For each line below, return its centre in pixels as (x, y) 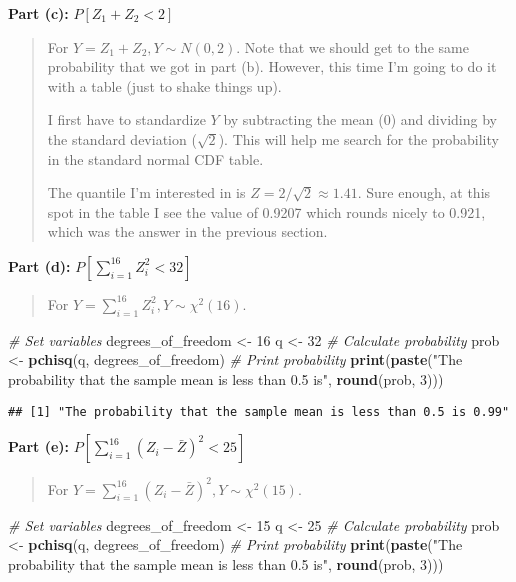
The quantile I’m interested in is (146, 192)
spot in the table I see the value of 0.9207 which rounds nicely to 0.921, (266, 211)
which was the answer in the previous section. (187, 231)
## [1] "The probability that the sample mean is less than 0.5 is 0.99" (259, 411)
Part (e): (38, 446)
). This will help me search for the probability (358, 138)
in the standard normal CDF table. (155, 158)
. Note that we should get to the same (352, 46)
